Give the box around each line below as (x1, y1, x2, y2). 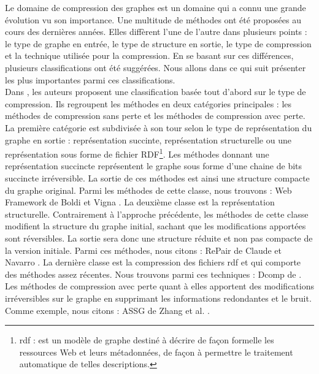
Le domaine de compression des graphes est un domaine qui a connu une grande (5, 1, 306, 13)
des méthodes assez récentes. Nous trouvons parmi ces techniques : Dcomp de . (5, 267, 302, 280)
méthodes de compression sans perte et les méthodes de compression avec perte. (5, 109, 306, 122)
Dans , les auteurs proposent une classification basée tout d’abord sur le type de (5, 85, 306, 98)
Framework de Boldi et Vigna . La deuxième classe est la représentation (5, 196, 275, 208)
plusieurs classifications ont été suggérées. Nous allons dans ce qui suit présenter (5, 61, 306, 74)
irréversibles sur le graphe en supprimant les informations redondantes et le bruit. (5, 291, 312, 304)
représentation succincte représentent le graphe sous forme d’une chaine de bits (5, 159, 302, 172)
